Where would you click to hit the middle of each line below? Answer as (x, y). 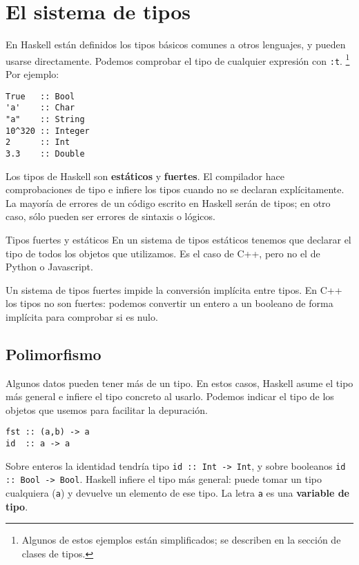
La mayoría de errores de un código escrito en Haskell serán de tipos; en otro (168, 202)
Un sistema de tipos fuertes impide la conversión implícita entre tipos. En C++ (174, 289)
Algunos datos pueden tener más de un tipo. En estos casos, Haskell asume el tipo (179, 383)
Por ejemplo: (32, 74)
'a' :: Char (40, 108)
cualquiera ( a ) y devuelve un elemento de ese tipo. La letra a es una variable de (177, 493)
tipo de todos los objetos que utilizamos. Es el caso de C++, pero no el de (163, 253)
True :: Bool (40, 96)
